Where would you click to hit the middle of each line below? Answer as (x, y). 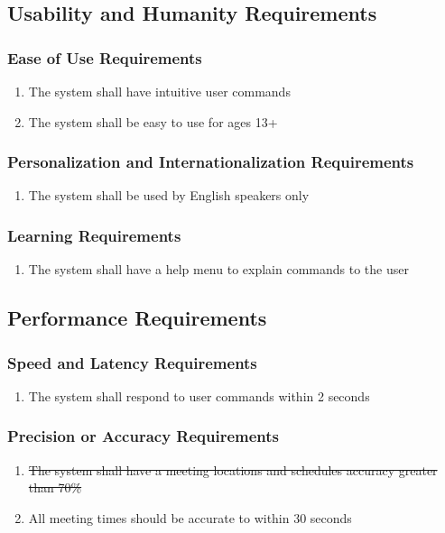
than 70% (55, 487)
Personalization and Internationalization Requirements (211, 162)
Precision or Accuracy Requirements (144, 436)
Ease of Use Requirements (105, 57)
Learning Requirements (94, 235)
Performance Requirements (137, 318)
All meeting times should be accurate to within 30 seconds (190, 517)
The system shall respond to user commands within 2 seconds (199, 395)
